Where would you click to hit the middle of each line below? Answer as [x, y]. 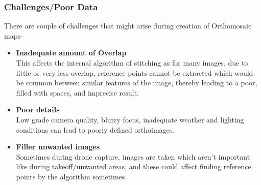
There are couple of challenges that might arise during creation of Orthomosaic [128, 26]
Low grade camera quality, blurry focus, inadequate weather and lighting [130, 119]
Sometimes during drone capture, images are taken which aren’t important [133, 156]
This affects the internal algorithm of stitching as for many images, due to [132, 63]
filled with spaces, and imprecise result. [77, 92]
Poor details [38, 110]
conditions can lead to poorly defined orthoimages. [95, 129]
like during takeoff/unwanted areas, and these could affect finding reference [134, 166]
